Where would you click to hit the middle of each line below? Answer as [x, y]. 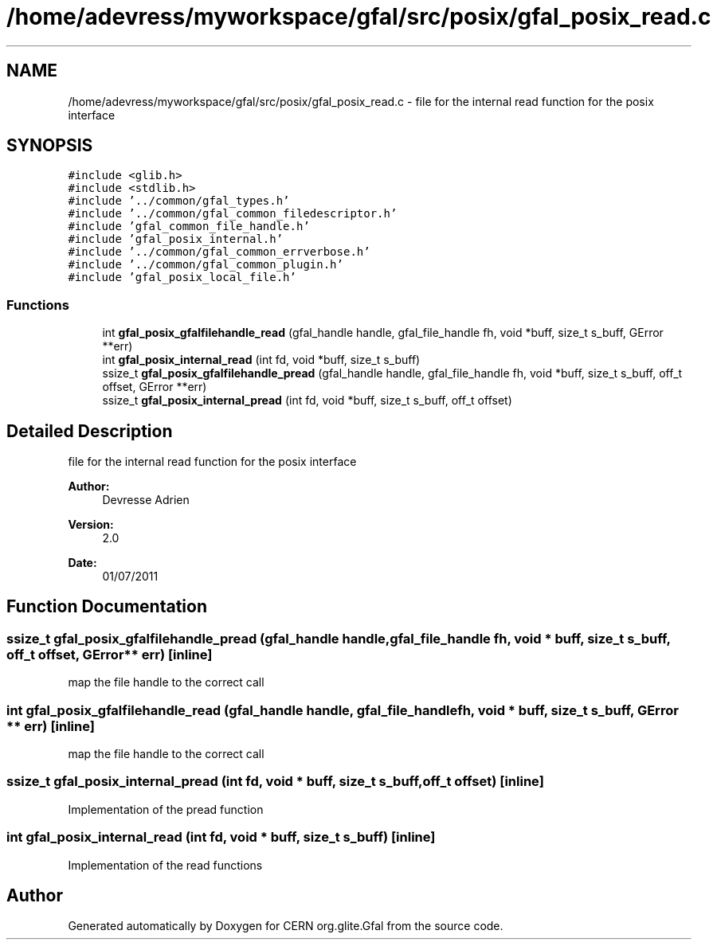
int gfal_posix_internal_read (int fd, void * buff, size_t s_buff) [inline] [221, 837]
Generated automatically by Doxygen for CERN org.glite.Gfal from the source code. [286, 926]
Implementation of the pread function [166, 809]
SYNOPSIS [50, 146]
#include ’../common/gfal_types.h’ [179, 201]
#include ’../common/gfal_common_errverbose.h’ [219, 252]
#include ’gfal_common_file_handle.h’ [189, 227]
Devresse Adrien [146, 500]
